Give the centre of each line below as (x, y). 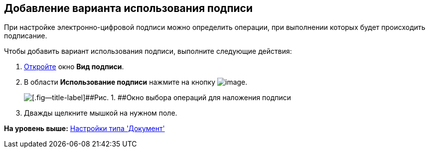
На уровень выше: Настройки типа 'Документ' (84, 129)
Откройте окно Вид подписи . (74, 67)
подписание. (26, 36)
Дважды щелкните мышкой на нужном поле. (101, 113)
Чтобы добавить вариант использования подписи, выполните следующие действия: (148, 51)
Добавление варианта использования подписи (129, 8)
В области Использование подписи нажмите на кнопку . (136, 82)
